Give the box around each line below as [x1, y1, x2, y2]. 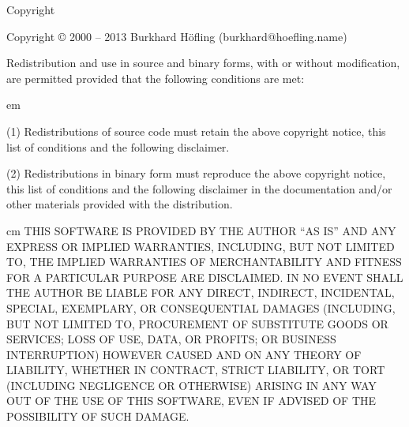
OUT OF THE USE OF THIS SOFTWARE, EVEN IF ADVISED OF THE [6, 392, 377, 409]
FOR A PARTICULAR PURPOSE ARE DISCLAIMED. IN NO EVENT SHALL [6, 268, 403, 285]
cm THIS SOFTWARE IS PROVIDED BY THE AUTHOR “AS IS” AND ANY [6, 222, 396, 238]
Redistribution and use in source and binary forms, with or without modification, [6, 54, 400, 71]
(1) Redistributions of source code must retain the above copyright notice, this [6, 122, 386, 139]
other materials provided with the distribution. [6, 196, 233, 212]
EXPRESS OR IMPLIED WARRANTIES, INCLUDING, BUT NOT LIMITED [6, 238, 395, 254]
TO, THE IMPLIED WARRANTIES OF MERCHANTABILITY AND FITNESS [6, 253, 402, 270]
